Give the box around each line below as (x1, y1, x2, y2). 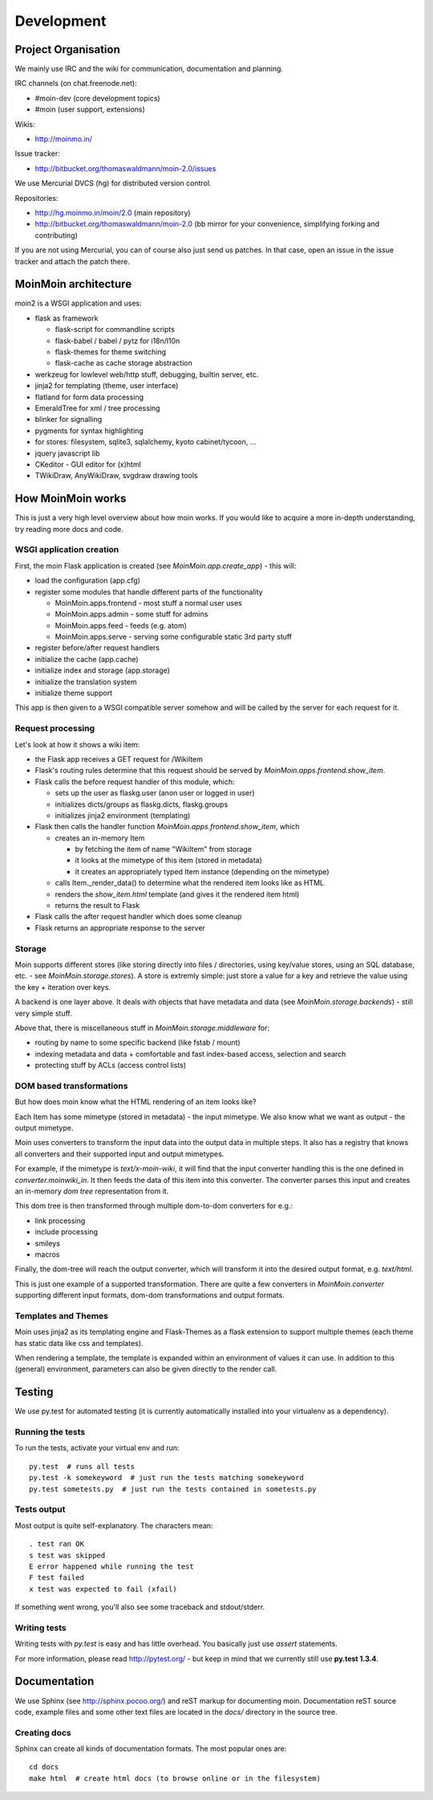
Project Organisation (14, 43, 120, 56)
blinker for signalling (34, 415, 103, 424)
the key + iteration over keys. (14, 982, 111, 992)
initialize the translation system (34, 677, 137, 686)
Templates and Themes (14, 1310, 108, 1321)
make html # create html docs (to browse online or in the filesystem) (29, 1773, 321, 1783)
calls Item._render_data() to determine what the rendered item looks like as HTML (55, 878, 325, 888)
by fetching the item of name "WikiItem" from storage (75, 845, 253, 854)
